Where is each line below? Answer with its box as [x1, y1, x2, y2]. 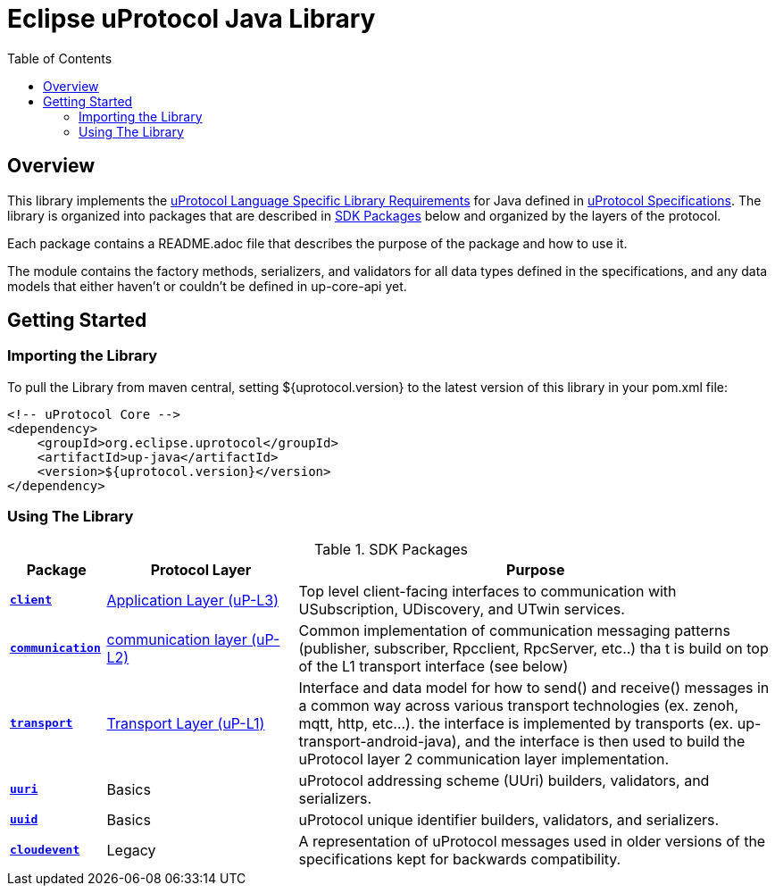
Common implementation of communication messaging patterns [298, 621, 730, 639]
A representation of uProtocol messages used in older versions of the [298, 831, 766, 850]
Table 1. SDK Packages [313, 539, 468, 558]
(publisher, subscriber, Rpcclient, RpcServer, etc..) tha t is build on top [298, 638, 769, 657]
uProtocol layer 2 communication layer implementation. [298, 749, 670, 768]
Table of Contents [7, 50, 112, 66]
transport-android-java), [298, 731, 462, 750]
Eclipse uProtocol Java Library [7, 4, 376, 34]
